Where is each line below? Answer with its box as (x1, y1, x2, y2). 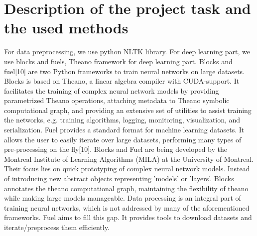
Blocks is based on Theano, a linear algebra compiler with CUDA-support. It (4, 76, 240, 86)
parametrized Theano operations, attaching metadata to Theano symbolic (4, 95, 230, 106)
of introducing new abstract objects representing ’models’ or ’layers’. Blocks (4, 173, 234, 184)
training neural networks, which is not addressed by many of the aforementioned (4, 202, 250, 213)
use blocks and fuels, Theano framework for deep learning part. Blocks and (4, 56, 233, 66)
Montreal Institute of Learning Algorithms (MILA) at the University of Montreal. (4, 153, 254, 164)
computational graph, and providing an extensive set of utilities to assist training (4, 105, 252, 115)
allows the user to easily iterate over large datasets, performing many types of (4, 134, 242, 144)
